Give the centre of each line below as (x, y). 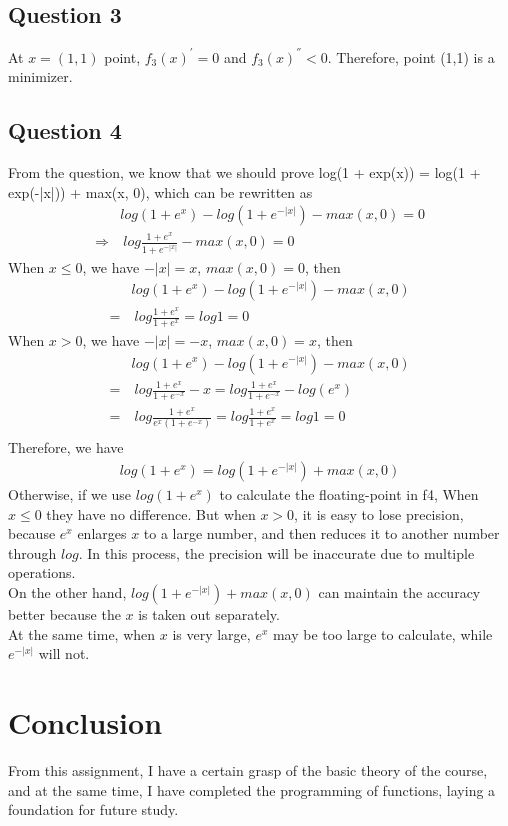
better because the (64, 614)
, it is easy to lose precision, (379, 513)
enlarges (102, 533)
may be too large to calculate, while (382, 633)
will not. (64, 653)
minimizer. (40, 76)
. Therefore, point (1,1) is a (411, 56)
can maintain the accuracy (399, 592)
